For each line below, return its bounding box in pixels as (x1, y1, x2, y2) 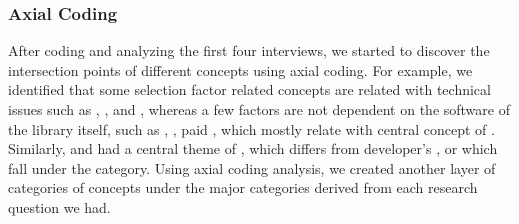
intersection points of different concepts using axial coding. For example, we (8, 59, 473, 80)
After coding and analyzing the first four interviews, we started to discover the (8, 40, 490, 61)
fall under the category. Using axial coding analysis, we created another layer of (8, 157, 496, 178)
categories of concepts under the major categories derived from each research (8, 177, 478, 198)
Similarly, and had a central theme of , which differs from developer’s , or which (8, 138, 498, 159)
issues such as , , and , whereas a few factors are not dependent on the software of (8, 99, 510, 119)
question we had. (8, 196, 111, 217)
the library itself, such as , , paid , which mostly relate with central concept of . (8, 118, 495, 139)
